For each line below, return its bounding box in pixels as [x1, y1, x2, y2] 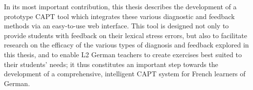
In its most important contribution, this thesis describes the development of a [4, 1, 237, 11]
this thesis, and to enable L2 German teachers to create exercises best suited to [4, 49, 242, 59]
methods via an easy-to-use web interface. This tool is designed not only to [4, 21, 229, 31]
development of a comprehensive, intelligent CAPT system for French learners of [4, 68, 246, 79]
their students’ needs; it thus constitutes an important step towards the [4, 59, 218, 69]
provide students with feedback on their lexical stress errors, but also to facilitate [4, 30, 247, 40]
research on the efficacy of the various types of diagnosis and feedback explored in [4, 40, 249, 50]
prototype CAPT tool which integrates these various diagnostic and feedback [4, 11, 235, 21]
